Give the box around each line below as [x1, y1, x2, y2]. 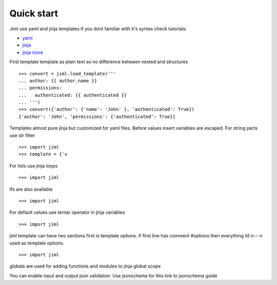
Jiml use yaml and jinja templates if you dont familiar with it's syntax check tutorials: [9, 26, 187, 32]
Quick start [9, 8, 58, 19]
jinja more [22, 49, 44, 55]
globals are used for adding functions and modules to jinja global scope [9, 263, 161, 269]
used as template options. [9, 240, 64, 246]
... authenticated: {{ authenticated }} [18, 92, 127, 98]
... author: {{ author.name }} [18, 77, 97, 84]
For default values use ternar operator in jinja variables [9, 209, 125, 215]
